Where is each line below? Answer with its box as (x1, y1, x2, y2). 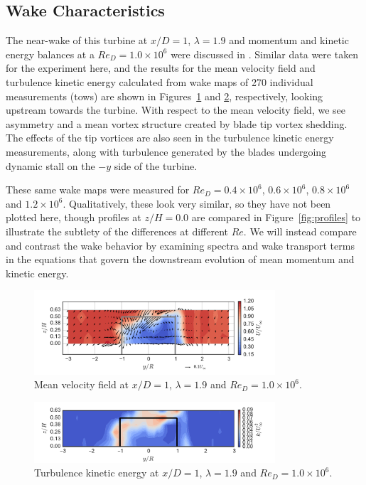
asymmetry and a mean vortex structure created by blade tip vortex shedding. (6, 116, 348, 131)
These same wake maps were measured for (6, 182, 190, 197)
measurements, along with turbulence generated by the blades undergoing (6, 144, 327, 159)
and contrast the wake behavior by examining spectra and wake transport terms (6, 238, 355, 252)
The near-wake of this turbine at (6, 33, 148, 48)
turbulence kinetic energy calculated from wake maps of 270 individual (6, 74, 313, 89)
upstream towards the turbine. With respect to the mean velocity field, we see (6, 102, 345, 117)
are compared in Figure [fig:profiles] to (191, 210, 361, 225)
